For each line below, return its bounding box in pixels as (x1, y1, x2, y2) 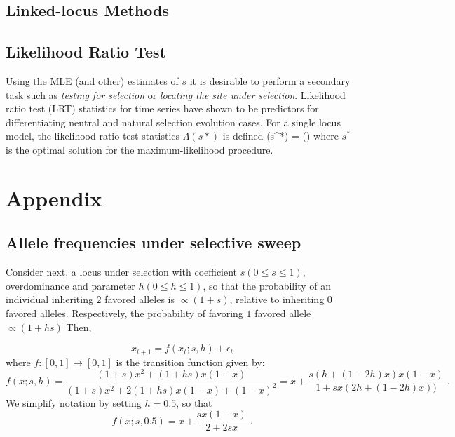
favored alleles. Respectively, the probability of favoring (6, 305, 243, 320)
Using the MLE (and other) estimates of (6, 73, 179, 88)
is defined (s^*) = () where (222, 128, 339, 143)
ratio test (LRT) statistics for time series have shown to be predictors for (6, 101, 319, 116)
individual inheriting (6, 292, 93, 307)
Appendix (6, 183, 102, 212)
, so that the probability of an (203, 278, 331, 293)
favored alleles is (104, 292, 175, 307)
